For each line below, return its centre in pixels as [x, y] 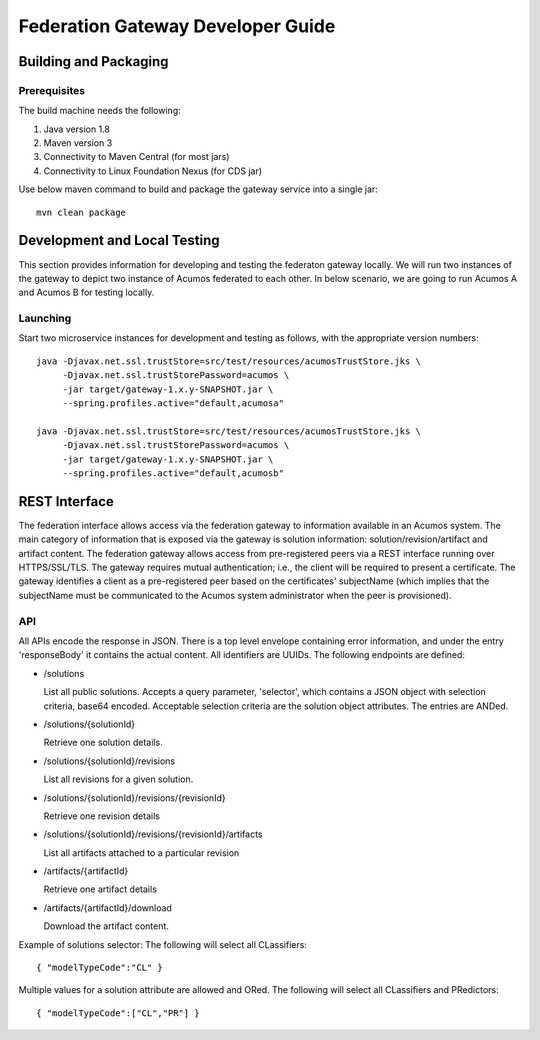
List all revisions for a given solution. [118, 779]
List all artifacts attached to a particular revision [141, 852]
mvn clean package [81, 212]
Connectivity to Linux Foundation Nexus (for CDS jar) [153, 171]
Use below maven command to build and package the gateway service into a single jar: [198, 189]
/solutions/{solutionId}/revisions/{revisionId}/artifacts [153, 834]
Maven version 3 [78, 143]
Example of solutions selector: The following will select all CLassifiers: [162, 944]
